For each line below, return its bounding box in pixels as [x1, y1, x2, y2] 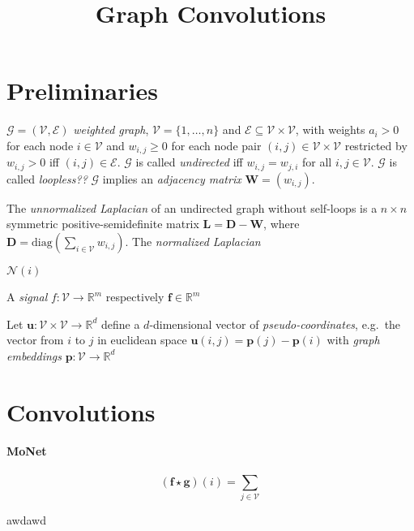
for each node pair [171, 136, 262, 153]
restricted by [344, 136, 408, 153]
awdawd [6, 511, 46, 528]
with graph [327, 331, 380, 348]
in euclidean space [97, 331, 187, 348]
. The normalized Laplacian [125, 233, 261, 249]
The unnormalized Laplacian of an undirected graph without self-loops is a [6, 199, 378, 216]
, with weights [295, 121, 365, 138]
